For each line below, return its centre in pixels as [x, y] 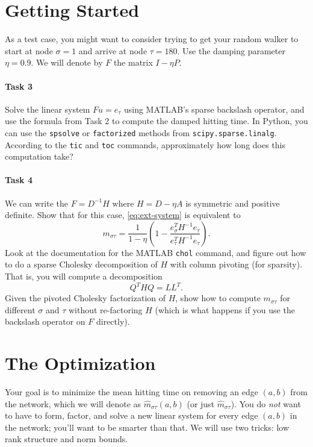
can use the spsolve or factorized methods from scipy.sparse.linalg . [141, 132]
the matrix [133, 62]
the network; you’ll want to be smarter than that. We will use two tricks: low [147, 427]
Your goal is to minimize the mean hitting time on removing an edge [132, 392]
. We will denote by [67, 62]
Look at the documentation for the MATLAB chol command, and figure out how [156, 252]
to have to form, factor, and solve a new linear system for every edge [132, 415]
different [20, 309]
